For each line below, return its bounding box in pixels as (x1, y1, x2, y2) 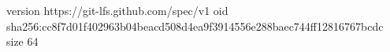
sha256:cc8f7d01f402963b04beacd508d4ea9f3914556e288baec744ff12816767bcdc (6, 17, 384, 34)
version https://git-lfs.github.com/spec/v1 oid (6, 2, 228, 18)
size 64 (6, 33, 39, 50)
